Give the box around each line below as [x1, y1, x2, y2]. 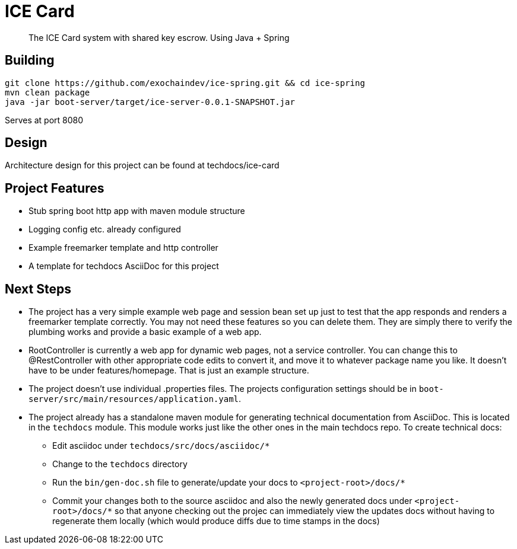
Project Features [5, 180, 104, 196]
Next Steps [5, 281, 71, 296]
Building [5, 53, 55, 68]
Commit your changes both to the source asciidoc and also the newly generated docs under [52, 496, 413, 506]
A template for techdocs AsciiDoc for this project [28, 261, 219, 272]
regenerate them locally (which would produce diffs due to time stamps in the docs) [52, 516, 380, 526]
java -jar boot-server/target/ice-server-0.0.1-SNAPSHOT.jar [5, 97, 295, 107]
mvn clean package [5, 87, 90, 97]
